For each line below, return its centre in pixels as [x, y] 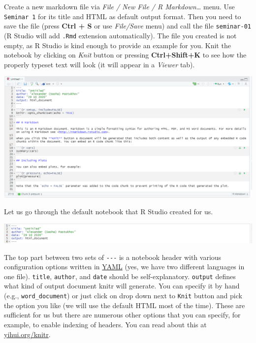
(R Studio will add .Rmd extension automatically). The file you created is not [120, 35]
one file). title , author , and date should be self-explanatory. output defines [120, 276]
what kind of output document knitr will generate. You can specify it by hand [122, 286]
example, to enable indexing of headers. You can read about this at [105, 324]
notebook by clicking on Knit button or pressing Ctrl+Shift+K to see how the [125, 55]
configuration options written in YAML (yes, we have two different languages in [124, 267]
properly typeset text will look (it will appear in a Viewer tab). [99, 64]
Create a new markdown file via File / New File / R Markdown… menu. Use [119, 6]
